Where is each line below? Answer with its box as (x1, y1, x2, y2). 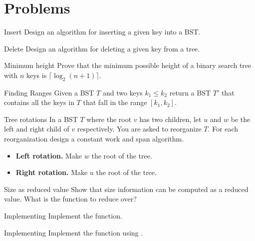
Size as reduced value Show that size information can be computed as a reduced (4, 183, 249, 194)
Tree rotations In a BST (4, 113, 78, 124)
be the (231, 113, 251, 124)
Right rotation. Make (15, 167, 88, 177)
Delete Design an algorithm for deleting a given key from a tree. (4, 43, 200, 53)
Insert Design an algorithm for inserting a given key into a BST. (4, 26, 201, 37)
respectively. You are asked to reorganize (77, 123, 202, 134)
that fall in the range (83, 97, 147, 107)
